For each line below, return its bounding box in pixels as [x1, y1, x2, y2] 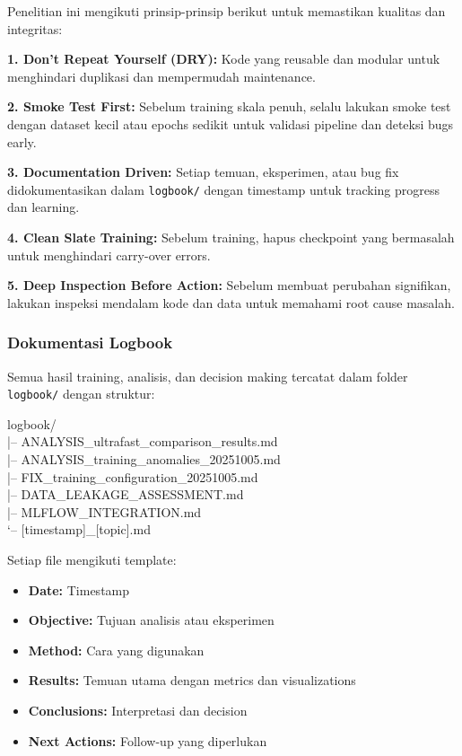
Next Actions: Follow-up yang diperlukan [28, 731, 267, 750]
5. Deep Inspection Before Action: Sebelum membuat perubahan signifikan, [7, 276, 451, 294]
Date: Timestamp [28, 580, 130, 599]
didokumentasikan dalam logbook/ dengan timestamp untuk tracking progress [7, 180, 440, 198]
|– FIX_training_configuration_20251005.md [7, 467, 258, 486]
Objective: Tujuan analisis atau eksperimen [28, 611, 275, 629]
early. [7, 132, 37, 151]
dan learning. [7, 198, 80, 216]
